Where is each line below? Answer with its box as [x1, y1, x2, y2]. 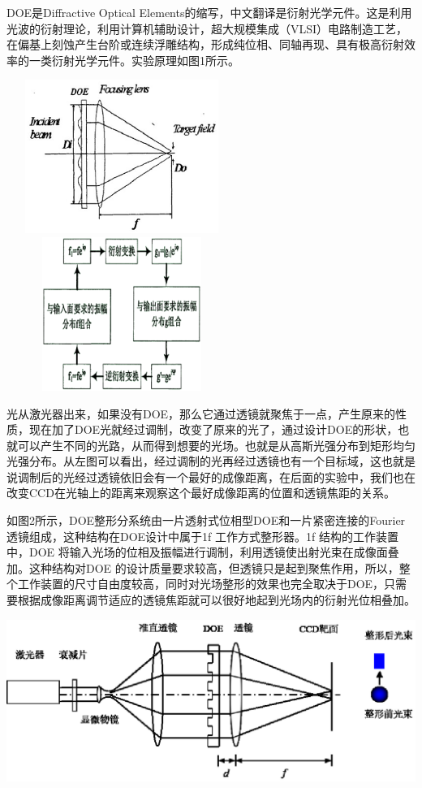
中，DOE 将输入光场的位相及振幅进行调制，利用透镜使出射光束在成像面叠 [6, 543, 399, 561]
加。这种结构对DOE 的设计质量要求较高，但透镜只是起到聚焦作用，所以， [6, 559, 399, 576]
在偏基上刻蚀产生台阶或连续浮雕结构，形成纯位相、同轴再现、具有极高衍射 [6, 36, 404, 53]
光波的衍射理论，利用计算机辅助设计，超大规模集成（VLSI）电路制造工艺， [6, 19, 408, 37]
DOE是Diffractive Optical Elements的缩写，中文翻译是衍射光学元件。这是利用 [6, 4, 412, 20]
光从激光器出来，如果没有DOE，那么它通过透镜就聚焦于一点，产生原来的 [6, 405, 396, 422]
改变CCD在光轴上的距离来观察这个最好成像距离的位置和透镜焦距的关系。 [6, 484, 395, 501]
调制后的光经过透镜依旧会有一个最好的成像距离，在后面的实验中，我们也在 [17, 468, 416, 485]
